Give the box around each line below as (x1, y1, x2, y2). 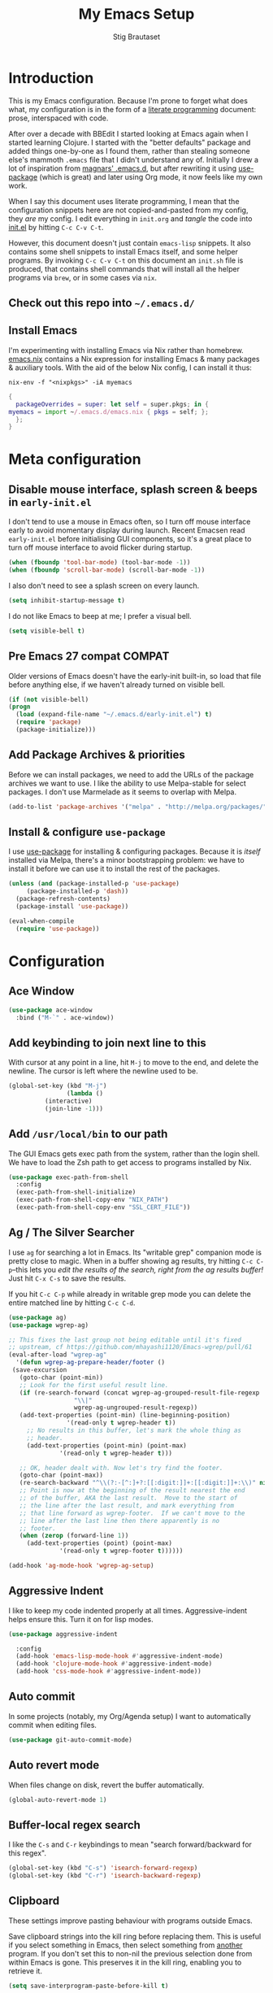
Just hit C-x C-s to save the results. (8, 1273, 127, 1283)
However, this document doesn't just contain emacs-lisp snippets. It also (8, 237, 251, 248)
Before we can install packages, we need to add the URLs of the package (8, 769, 254, 779)
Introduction (8, 68, 94, 87)
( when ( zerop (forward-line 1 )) (19, 1532, 129, 1540)
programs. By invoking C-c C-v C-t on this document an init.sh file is (8, 255, 244, 265)
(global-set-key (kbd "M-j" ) (8, 1082, 107, 1090)
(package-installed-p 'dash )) (26, 887, 129, 895)
